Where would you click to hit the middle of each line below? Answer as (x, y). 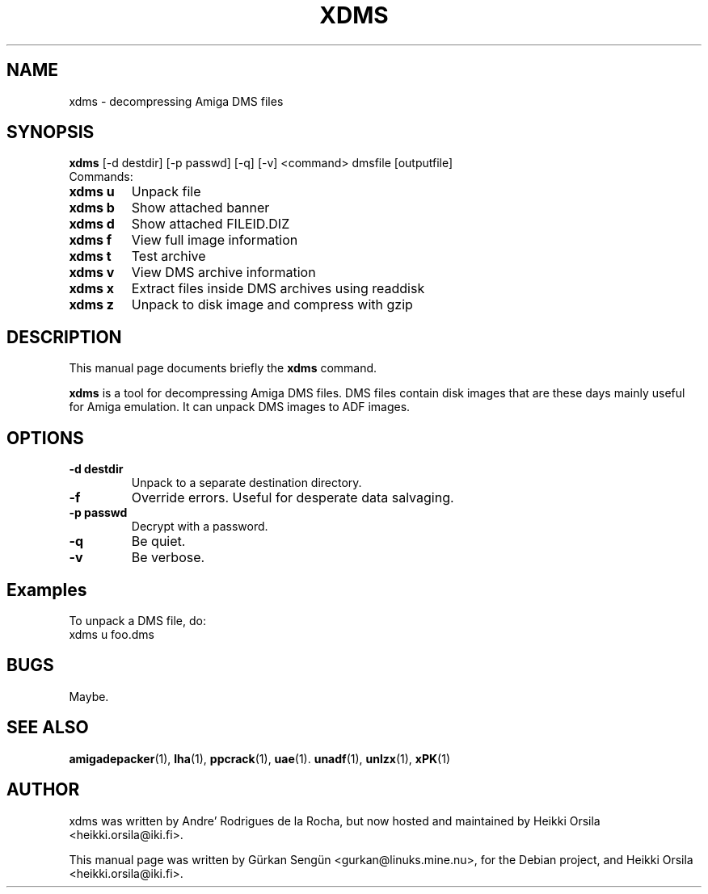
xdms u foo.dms (112, 634)
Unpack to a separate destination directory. (247, 483)
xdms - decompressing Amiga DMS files (176, 101)
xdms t (90, 256)
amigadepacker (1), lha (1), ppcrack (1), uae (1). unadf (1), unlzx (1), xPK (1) (259, 758)
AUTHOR (43, 790)
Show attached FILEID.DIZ (211, 224)
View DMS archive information (223, 273)
